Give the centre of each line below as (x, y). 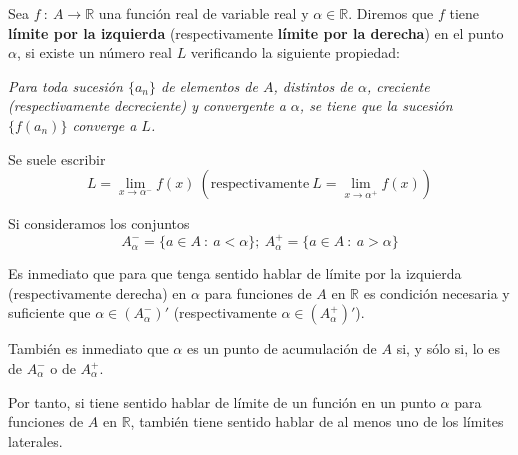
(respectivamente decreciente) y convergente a (147, 105)
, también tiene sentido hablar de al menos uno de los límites (317, 421)
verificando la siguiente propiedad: (295, 52)
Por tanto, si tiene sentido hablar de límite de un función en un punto (222, 401)
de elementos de (209, 85)
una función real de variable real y (203, 13)
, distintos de (313, 85)
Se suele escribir (57, 158)
